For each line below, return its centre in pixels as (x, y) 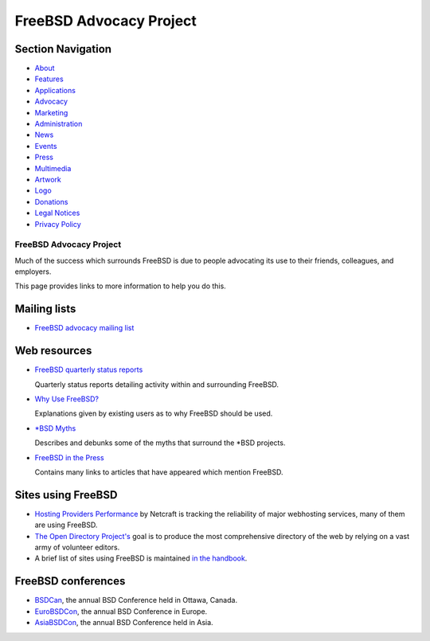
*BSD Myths (55, 428)
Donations (51, 201)
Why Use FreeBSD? (67, 399)
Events (46, 146)
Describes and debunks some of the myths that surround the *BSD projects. (160, 443)
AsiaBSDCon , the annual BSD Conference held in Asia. (124, 623)
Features (49, 79)
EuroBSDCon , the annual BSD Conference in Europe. (121, 611)
